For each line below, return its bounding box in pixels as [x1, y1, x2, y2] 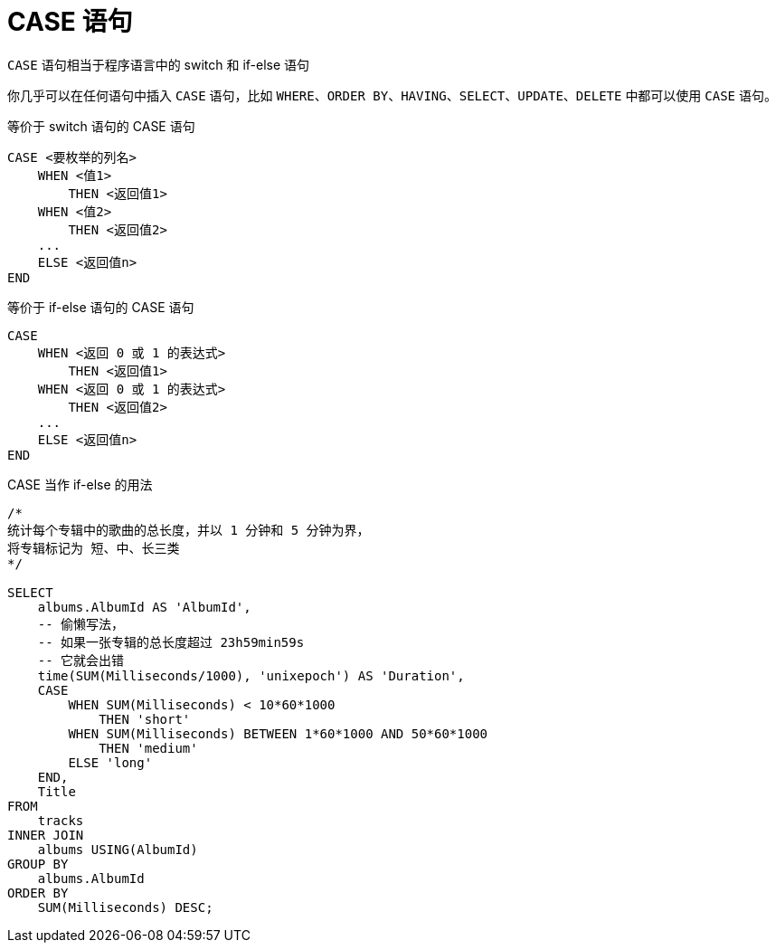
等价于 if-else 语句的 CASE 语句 [7, 299, 194, 315]
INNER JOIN [7, 827, 84, 842]
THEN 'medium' [99, 740, 198, 755]
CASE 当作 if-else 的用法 [7, 476, 153, 492]
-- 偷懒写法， [37, 616, 125, 632]
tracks [37, 812, 84, 828]
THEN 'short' [99, 711, 191, 727]
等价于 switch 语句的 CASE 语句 [7, 118, 195, 134]
